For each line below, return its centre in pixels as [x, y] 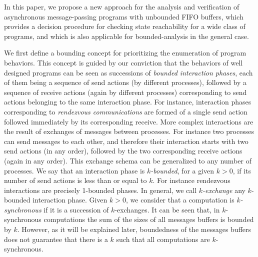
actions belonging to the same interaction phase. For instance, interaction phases [128, 102]
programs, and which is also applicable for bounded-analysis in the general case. [126, 36]
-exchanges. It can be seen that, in [167, 209]
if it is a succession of [76, 209]
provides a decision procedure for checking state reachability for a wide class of [125, 26]
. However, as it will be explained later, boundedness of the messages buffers [134, 229]
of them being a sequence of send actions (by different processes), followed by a [125, 82]
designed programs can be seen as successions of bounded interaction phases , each [128, 72]
